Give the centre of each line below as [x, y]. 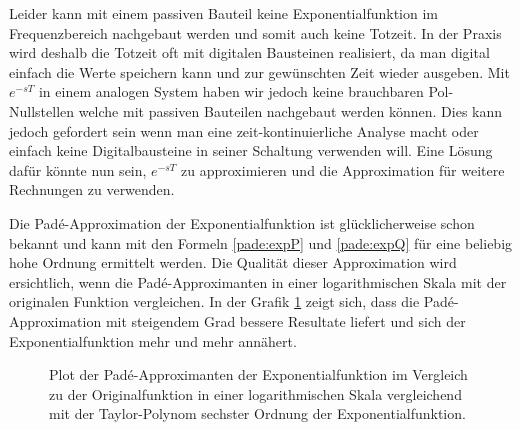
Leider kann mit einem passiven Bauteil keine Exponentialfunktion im [223, 13]
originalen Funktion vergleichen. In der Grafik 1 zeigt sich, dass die [214, 301]
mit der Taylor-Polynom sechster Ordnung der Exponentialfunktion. [257, 413]
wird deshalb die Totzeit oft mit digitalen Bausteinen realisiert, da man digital [249, 52]
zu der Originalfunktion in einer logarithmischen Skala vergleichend [255, 393]
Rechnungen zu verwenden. [92, 189]
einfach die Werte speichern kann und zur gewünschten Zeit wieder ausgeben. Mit [259, 71]
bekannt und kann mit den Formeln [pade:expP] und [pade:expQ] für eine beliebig [261, 242]
